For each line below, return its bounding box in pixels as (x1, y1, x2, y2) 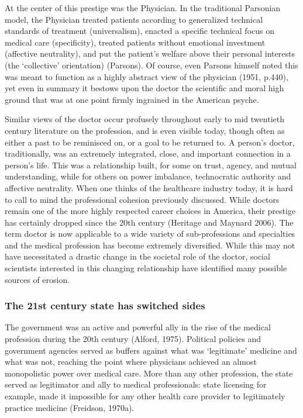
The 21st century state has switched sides (5, 298, 205, 313)
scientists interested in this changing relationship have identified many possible (5, 262, 287, 274)
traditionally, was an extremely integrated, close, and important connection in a (5, 147, 291, 160)
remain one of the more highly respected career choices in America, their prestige (5, 205, 296, 217)
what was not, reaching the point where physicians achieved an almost (5, 355, 257, 368)
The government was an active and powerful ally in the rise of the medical (5, 321, 271, 333)
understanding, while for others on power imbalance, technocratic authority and (5, 170, 291, 182)
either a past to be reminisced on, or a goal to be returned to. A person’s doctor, (5, 136, 295, 148)
